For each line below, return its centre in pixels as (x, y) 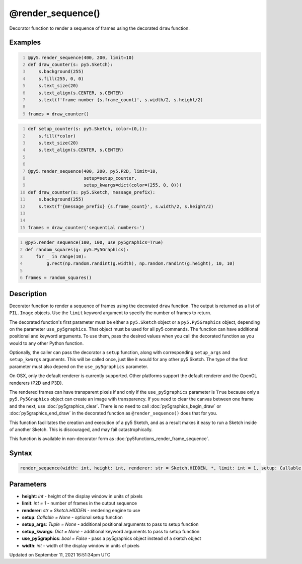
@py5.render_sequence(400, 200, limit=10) (81, 57)
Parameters (28, 484)
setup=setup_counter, (110, 178)
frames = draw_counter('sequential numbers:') (86, 227)
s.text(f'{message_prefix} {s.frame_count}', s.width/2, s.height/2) (126, 206)
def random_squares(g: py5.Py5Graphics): (77, 250)
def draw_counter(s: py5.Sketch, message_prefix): (92, 192)
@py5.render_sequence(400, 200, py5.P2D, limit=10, (93, 171)
